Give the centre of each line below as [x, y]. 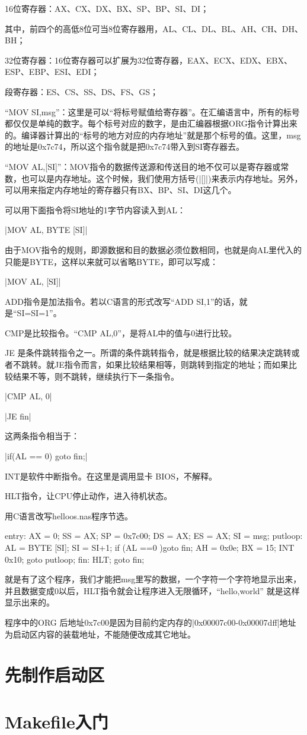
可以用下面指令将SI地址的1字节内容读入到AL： [95, 209]
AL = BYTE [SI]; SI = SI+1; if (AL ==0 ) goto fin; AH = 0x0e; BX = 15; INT [150, 547]
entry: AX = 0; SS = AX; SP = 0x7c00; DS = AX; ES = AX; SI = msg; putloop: [154, 536]
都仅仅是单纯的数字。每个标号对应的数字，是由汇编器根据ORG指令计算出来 [151, 123]
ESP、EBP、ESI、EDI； [52, 72]
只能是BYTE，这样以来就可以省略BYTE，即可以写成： [112, 261]
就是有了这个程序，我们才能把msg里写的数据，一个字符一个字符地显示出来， [153, 579]
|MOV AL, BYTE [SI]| [46, 230]
